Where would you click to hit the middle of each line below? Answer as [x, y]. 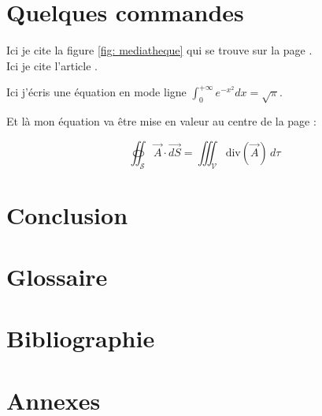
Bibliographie [81, 338]
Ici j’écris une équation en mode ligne [96, 92]
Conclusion [67, 214]
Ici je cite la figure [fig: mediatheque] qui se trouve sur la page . [159, 50]
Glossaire [57, 277]
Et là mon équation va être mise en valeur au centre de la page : [161, 121]
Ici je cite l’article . [52, 65]
